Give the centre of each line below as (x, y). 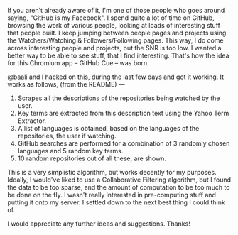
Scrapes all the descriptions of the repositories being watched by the (119, 98)
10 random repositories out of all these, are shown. (92, 158)
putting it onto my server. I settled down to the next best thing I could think (116, 202)
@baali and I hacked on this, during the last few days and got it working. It (116, 77)
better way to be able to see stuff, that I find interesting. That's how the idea (118, 55)
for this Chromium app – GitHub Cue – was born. (78, 63)
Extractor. (32, 121)
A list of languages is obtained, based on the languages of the (108, 128)
